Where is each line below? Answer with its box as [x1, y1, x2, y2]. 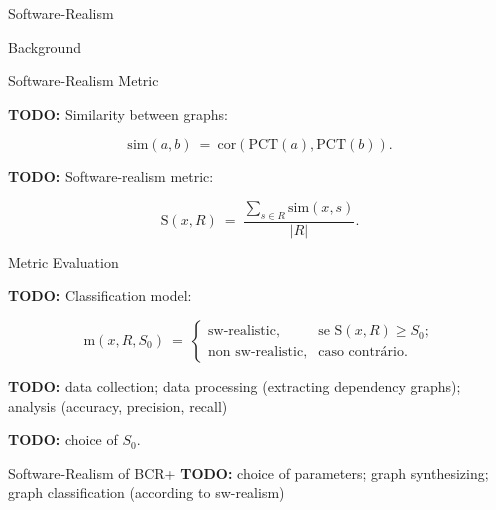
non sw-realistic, [208, 344, 308, 359]
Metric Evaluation [8, 251, 119, 272]
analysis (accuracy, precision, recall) [8, 395, 228, 416]
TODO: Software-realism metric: [8, 166, 214, 187]
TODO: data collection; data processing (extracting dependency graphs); [8, 375, 461, 396]
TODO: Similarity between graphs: [8, 103, 228, 124]
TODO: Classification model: [8, 285, 192, 306]
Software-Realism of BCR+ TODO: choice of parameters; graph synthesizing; [8, 462, 489, 483]
